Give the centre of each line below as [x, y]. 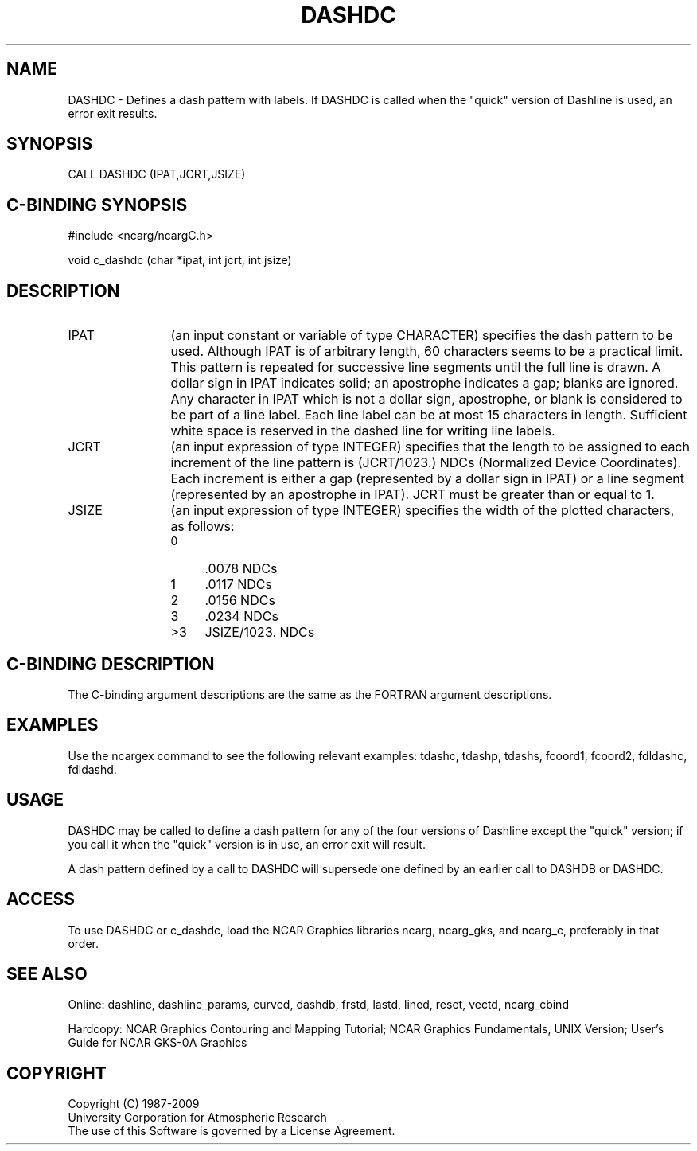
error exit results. [113, 113]
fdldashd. [92, 769]
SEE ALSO [47, 973]
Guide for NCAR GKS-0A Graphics [158, 1043]
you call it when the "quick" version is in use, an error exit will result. [247, 844]
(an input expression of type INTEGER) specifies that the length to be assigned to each [430, 447]
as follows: [202, 527]
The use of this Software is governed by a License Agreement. [232, 1131]
